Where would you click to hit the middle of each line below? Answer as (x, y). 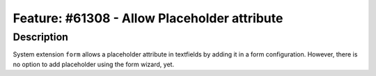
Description (41, 37)
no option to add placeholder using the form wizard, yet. (93, 64)
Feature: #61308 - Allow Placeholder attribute (148, 18)
